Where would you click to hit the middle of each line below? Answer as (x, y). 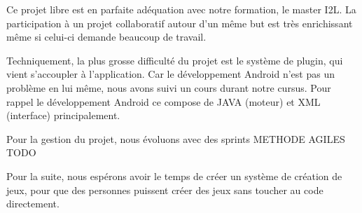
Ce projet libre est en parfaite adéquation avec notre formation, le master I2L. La (181, 9)
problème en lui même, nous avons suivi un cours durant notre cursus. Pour (169, 87)
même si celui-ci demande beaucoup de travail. (106, 37)
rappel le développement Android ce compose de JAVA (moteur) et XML (163, 101)
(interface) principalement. (63, 115)
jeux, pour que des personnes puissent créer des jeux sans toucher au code (165, 190)
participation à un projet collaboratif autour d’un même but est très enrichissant (180, 23)
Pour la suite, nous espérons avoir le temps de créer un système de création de (174, 176)
